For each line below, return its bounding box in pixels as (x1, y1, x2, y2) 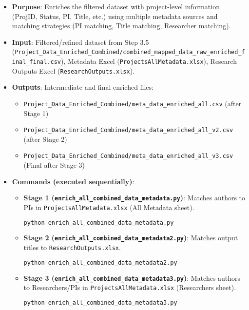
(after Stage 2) (23, 134, 67, 144)
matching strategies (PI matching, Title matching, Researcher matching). (12, 20, 231, 31)
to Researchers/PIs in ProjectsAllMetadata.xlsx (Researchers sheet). (23, 282, 236, 292)
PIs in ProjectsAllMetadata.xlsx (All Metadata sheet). (23, 202, 194, 212)
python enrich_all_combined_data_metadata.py (23, 219, 174, 226)
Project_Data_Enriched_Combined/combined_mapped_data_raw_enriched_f (15, 49, 245, 56)
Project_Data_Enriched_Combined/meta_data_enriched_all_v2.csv (23, 127, 233, 134)
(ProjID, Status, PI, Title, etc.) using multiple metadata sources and (12, 11, 218, 21)
